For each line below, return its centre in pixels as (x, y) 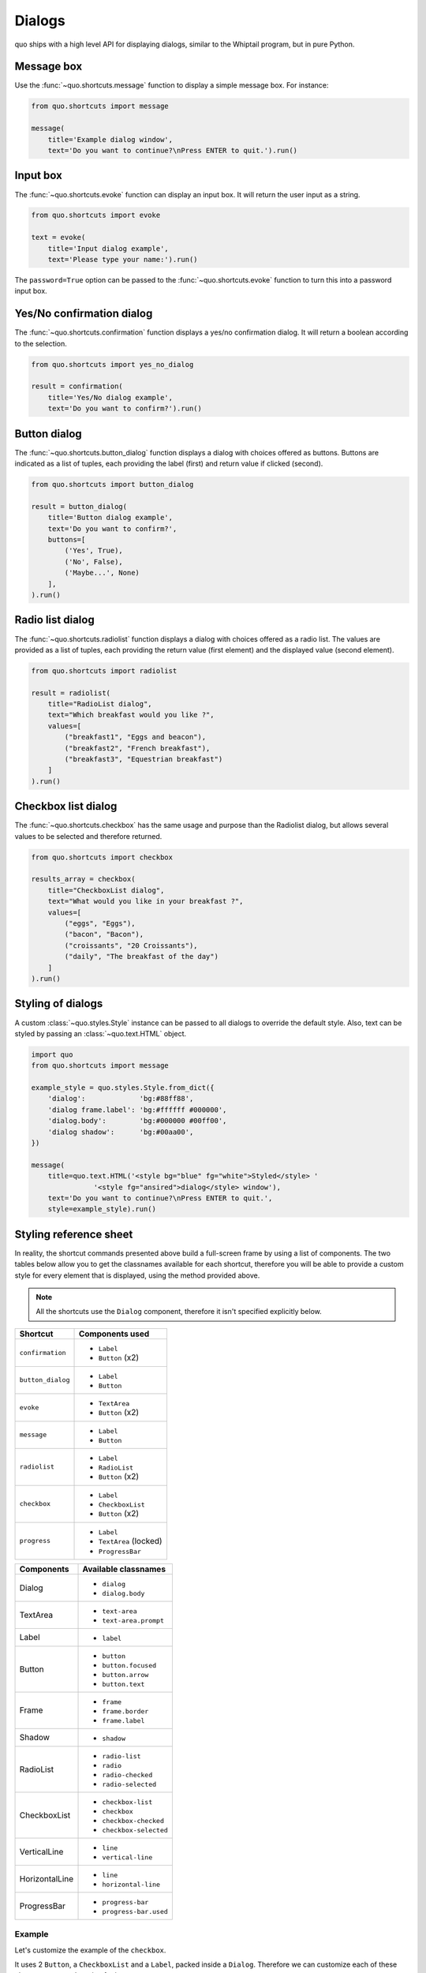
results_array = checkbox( (83, 879)
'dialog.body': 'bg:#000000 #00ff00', (137, 1121)
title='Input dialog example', (108, 248)
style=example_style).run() (102, 1209)
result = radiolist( (71, 693)
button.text (123, 1684)
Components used (114, 1334)
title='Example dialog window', (110, 139)
